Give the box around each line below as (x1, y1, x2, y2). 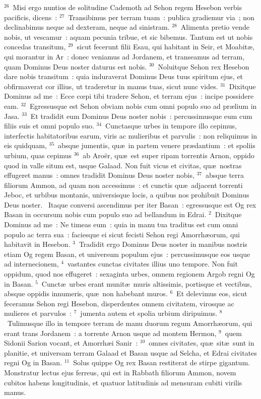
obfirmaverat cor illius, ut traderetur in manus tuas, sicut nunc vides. (4, 81, 218, 91)
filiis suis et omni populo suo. (4, 120, 94, 131)
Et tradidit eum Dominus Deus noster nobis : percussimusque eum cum (30, 110, 252, 121)
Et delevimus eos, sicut (176, 288, 247, 299)
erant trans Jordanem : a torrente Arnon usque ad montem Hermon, (4, 327, 217, 338)
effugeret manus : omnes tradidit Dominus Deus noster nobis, (4, 170, 194, 180)
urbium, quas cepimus (4, 150, 72, 160)
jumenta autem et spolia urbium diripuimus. (80, 308, 218, 318)
